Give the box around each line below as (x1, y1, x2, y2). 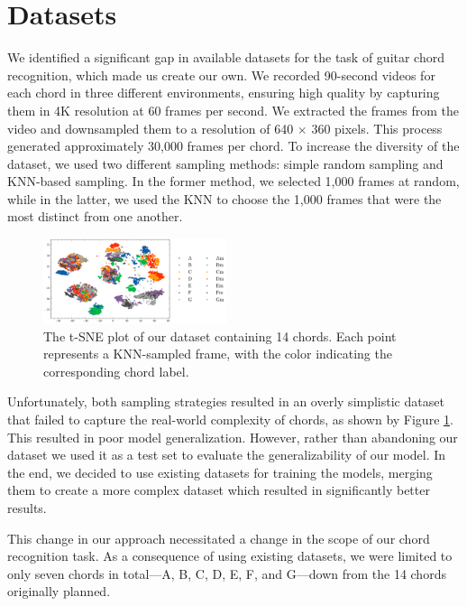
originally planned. (7, 582, 111, 601)
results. (7, 499, 47, 517)
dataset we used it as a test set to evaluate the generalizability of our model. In (7, 445, 446, 464)
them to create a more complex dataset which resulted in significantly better (7, 480, 430, 499)
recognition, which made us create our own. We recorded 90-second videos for (7, 65, 435, 84)
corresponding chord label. (43, 361, 189, 380)
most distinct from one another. (7, 207, 183, 226)
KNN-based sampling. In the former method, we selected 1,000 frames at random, (7, 172, 460, 191)
